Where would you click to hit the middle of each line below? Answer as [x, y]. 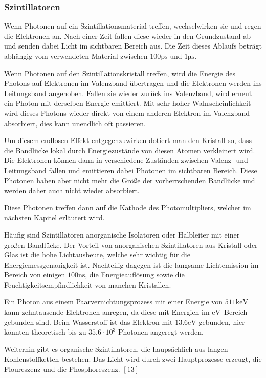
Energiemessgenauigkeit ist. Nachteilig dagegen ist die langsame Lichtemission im [131, 264]
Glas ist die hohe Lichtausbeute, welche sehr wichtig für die [97, 255]
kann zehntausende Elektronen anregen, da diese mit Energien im [107, 312]
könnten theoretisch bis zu [45, 332]
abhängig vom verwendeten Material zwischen [76, 56]
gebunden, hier [222, 322]
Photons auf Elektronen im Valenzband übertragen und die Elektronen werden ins [133, 83]
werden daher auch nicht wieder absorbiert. [72, 190]
